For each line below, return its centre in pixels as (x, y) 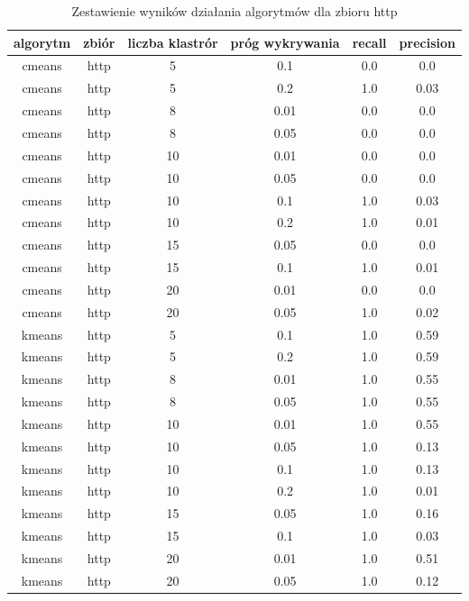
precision (427, 42)
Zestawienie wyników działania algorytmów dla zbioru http (234, 11)
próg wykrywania (285, 42)
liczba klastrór (173, 42)
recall (369, 42)
